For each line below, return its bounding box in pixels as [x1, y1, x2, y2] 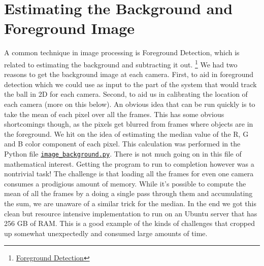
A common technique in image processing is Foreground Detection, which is [4, 47, 240, 58]
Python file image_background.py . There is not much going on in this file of [4, 148, 242, 159]
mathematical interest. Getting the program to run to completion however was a [4, 158, 254, 169]
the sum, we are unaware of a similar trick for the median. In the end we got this [4, 198, 256, 208]
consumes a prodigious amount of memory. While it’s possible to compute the [4, 178, 246, 188]
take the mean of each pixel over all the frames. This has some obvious [4, 108, 224, 119]
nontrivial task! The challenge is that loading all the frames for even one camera [4, 168, 254, 179]
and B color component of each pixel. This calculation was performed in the [4, 138, 241, 149]
